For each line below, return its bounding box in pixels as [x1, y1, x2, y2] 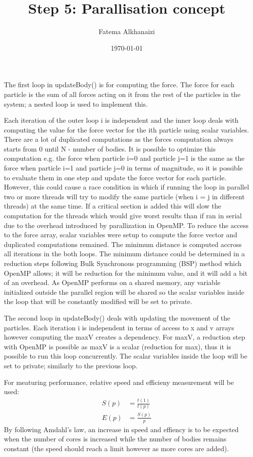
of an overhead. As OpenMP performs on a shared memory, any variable [4, 277, 221, 287]
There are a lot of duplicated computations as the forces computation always [4, 134, 234, 144]
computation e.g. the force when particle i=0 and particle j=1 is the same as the [4, 153, 245, 163]
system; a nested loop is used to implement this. [4, 98, 148, 109]
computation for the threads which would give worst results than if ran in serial [4, 210, 242, 221]
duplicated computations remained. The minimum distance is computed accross [4, 239, 242, 249]
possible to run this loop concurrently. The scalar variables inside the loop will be [4, 351, 248, 361]
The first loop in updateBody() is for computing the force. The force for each [4, 79, 234, 90]
